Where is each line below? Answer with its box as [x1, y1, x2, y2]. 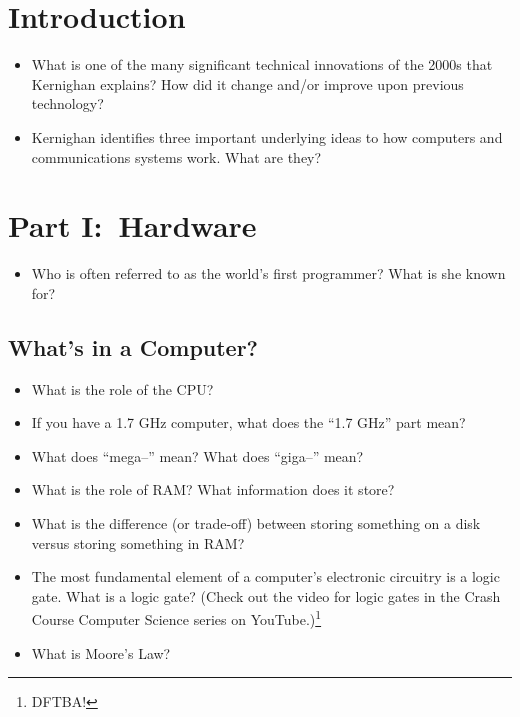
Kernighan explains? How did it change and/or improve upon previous [31, 73, 464, 94]
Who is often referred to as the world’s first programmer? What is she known [31, 263, 506, 284]
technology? [31, 93, 104, 114]
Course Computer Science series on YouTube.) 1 [31, 606, 322, 630]
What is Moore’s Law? [31, 642, 171, 663]
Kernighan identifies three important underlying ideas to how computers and [31, 126, 503, 147]
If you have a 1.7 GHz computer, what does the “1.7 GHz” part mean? [31, 412, 466, 433]
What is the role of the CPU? [31, 378, 214, 399]
